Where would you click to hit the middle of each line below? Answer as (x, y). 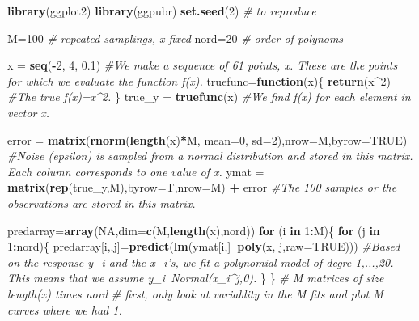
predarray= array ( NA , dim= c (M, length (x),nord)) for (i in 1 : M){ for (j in (194, 230)
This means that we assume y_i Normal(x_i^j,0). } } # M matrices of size (196, 278)
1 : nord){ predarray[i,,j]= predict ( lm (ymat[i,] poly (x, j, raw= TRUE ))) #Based (204, 246)
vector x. (29, 112)
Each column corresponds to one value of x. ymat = (136, 171)
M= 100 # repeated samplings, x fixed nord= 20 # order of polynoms (176, 38)
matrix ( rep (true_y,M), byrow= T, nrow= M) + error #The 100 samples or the (202, 187)
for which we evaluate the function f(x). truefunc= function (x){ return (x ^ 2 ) (199, 80)
